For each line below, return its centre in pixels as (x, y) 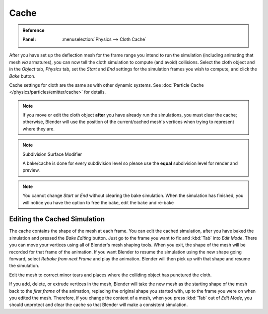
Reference (33, 30)
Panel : (29, 39)
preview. (31, 170)
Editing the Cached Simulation (57, 219)
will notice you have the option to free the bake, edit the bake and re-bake (98, 202)
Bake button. (22, 76)
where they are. (38, 128)
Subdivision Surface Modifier (52, 154)
